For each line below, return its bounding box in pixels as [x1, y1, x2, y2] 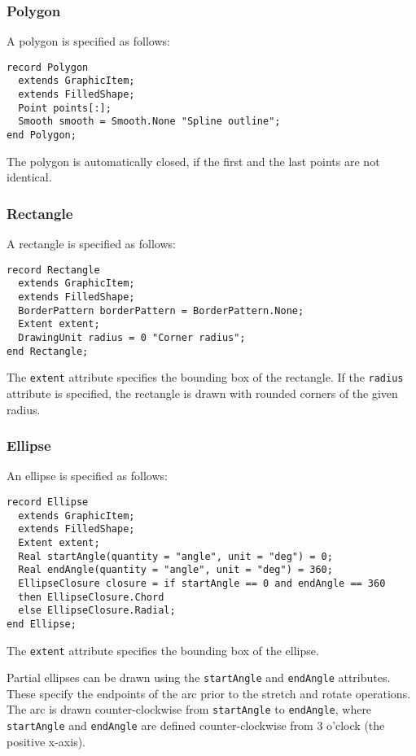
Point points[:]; [18, 102, 112, 114]
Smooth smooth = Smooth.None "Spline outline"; [18, 116, 281, 128]
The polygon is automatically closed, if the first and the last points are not [7, 152, 380, 169]
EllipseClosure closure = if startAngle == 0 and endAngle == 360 [18, 577, 386, 589]
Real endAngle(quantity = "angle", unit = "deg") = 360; [18, 564, 333, 576]
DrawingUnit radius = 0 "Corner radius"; [18, 332, 246, 344]
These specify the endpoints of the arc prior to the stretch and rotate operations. [7, 684, 411, 701]
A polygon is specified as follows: [7, 33, 170, 50]
